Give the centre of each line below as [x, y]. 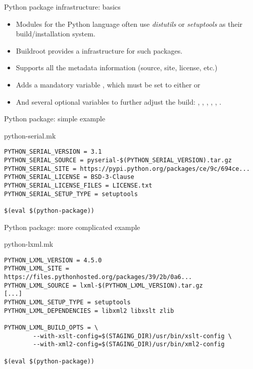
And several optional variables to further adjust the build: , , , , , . [119, 101]
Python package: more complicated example [72, 227]
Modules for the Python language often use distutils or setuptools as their [129, 24]
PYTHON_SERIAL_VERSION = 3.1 [53, 152]
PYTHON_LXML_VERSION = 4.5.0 [53, 260]
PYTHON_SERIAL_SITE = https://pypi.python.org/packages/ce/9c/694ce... [127, 169]
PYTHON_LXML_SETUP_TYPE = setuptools [67, 303]
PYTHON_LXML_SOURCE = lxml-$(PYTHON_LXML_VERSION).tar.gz [104, 285]
